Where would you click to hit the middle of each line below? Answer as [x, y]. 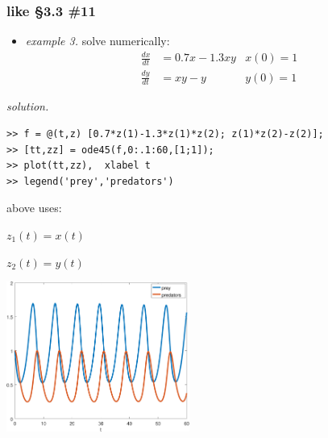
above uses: [34, 208]
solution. [28, 106]
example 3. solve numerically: [98, 41]
